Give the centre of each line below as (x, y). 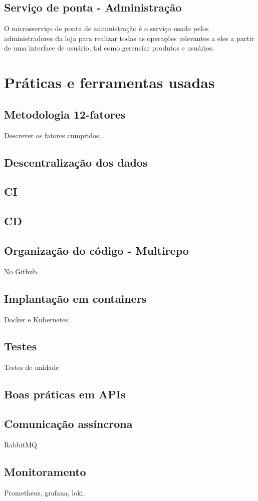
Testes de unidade (32, 367)
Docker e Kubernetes (36, 319)
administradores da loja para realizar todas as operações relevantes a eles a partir (129, 38)
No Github (21, 271)
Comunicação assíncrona (68, 424)
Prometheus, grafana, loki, (45, 492)
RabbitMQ (21, 444)
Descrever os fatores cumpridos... (55, 135)
